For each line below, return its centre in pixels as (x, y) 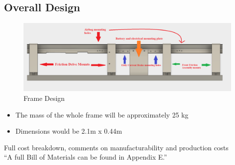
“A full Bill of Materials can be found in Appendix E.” (86, 157)
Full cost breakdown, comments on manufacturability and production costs (116, 147)
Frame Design (44, 98)
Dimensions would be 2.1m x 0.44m (69, 131)
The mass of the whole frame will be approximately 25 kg (102, 114)
